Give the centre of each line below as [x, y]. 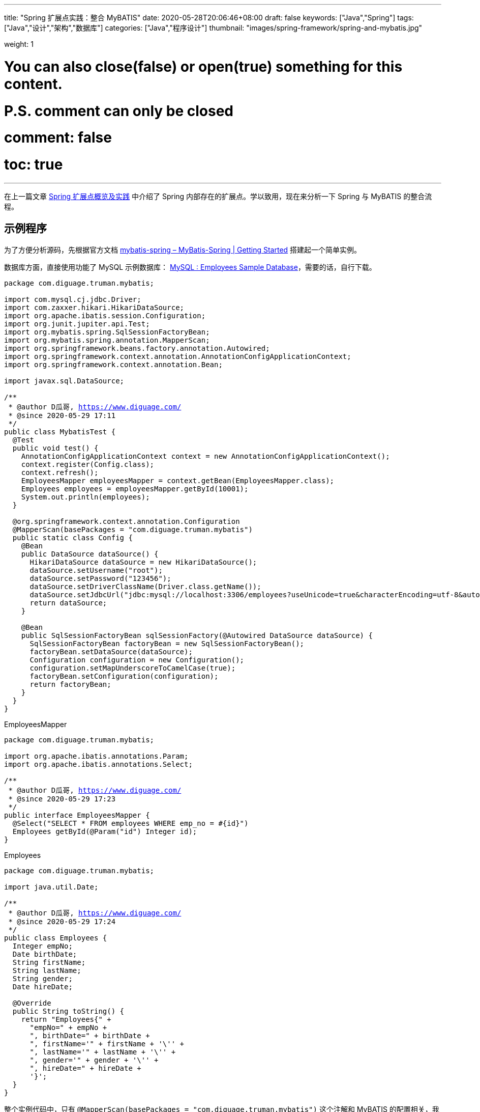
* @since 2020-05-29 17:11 [62, 415]
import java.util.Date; [51, 887]
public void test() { [55, 448]
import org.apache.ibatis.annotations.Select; [98, 764]
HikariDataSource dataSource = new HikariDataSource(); [143, 562]
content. [33, 84]
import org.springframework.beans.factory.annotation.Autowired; [137, 348]
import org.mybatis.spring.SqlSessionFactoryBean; [107, 332]
